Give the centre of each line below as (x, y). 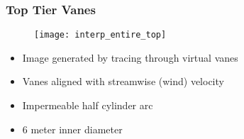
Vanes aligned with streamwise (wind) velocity (123, 81)
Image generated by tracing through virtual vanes (130, 57)
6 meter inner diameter (72, 129)
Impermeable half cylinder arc (88, 105)
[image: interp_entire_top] (100, 35)
